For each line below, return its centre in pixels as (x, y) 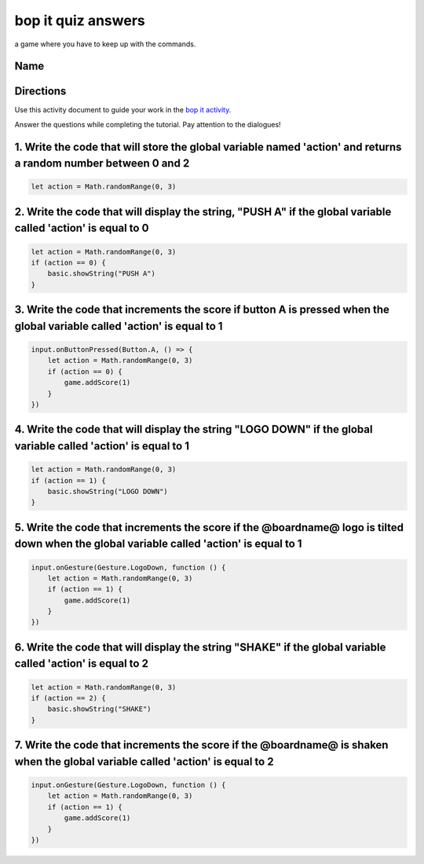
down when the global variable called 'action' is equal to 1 (158, 544)
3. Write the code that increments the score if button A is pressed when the (202, 310)
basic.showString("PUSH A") (102, 274)
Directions (40, 92)
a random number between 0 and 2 (102, 164)
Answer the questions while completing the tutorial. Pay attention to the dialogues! (148, 124)
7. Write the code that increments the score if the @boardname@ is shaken (201, 745)
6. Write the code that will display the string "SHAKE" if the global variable (200, 647)
